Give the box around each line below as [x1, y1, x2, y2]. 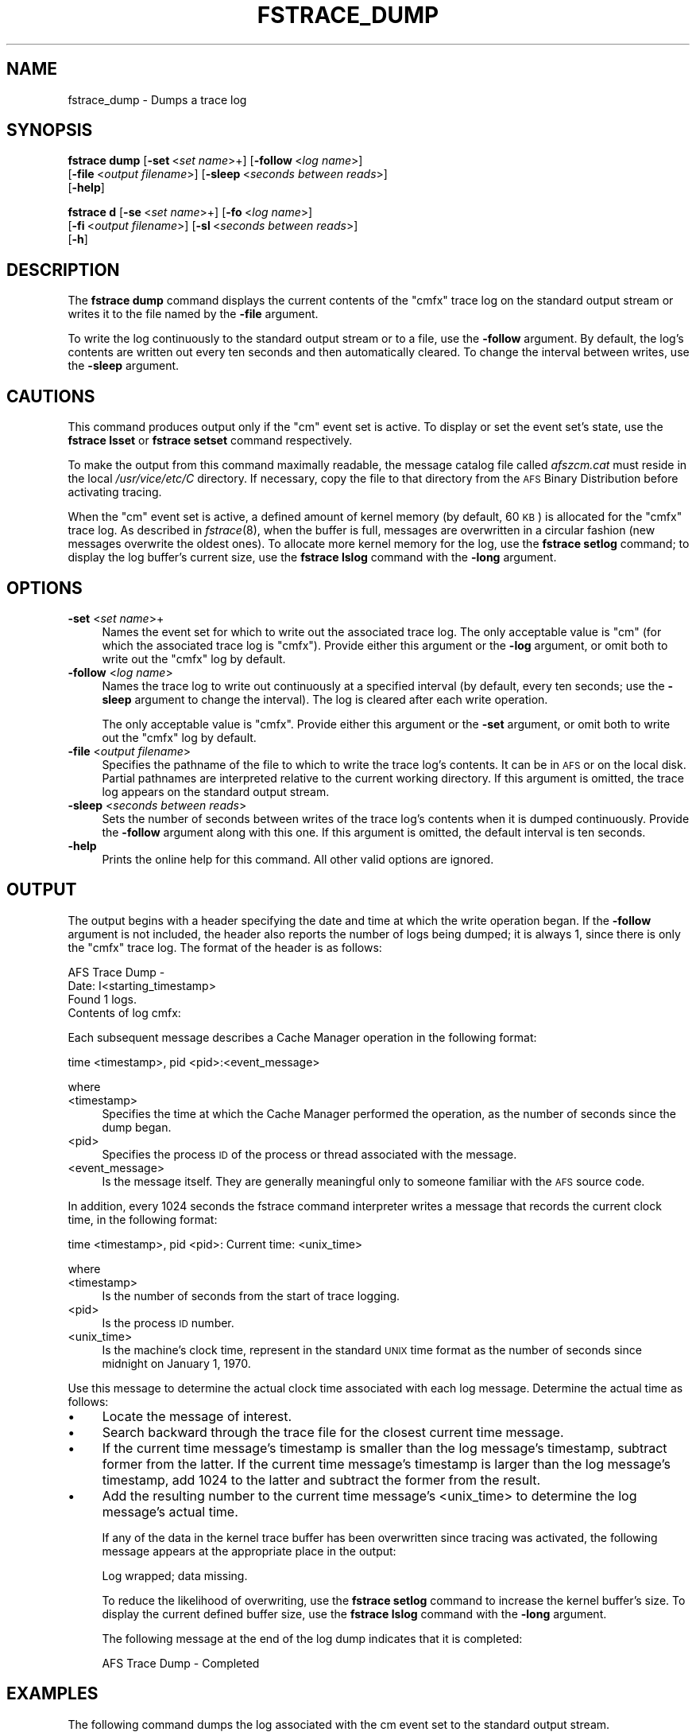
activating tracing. [68, 485, 162, 499]
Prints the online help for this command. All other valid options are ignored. [102, 852, 494, 866]
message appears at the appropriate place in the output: [102, 1544, 396, 1558]
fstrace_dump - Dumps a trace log [68, 92, 247, 107]
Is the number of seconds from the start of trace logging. [102, 1288, 400, 1303]
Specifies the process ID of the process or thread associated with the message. [102, 1147, 517, 1161]
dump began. [102, 1120, 172, 1134]
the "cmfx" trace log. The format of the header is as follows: [68, 940, 382, 954]
